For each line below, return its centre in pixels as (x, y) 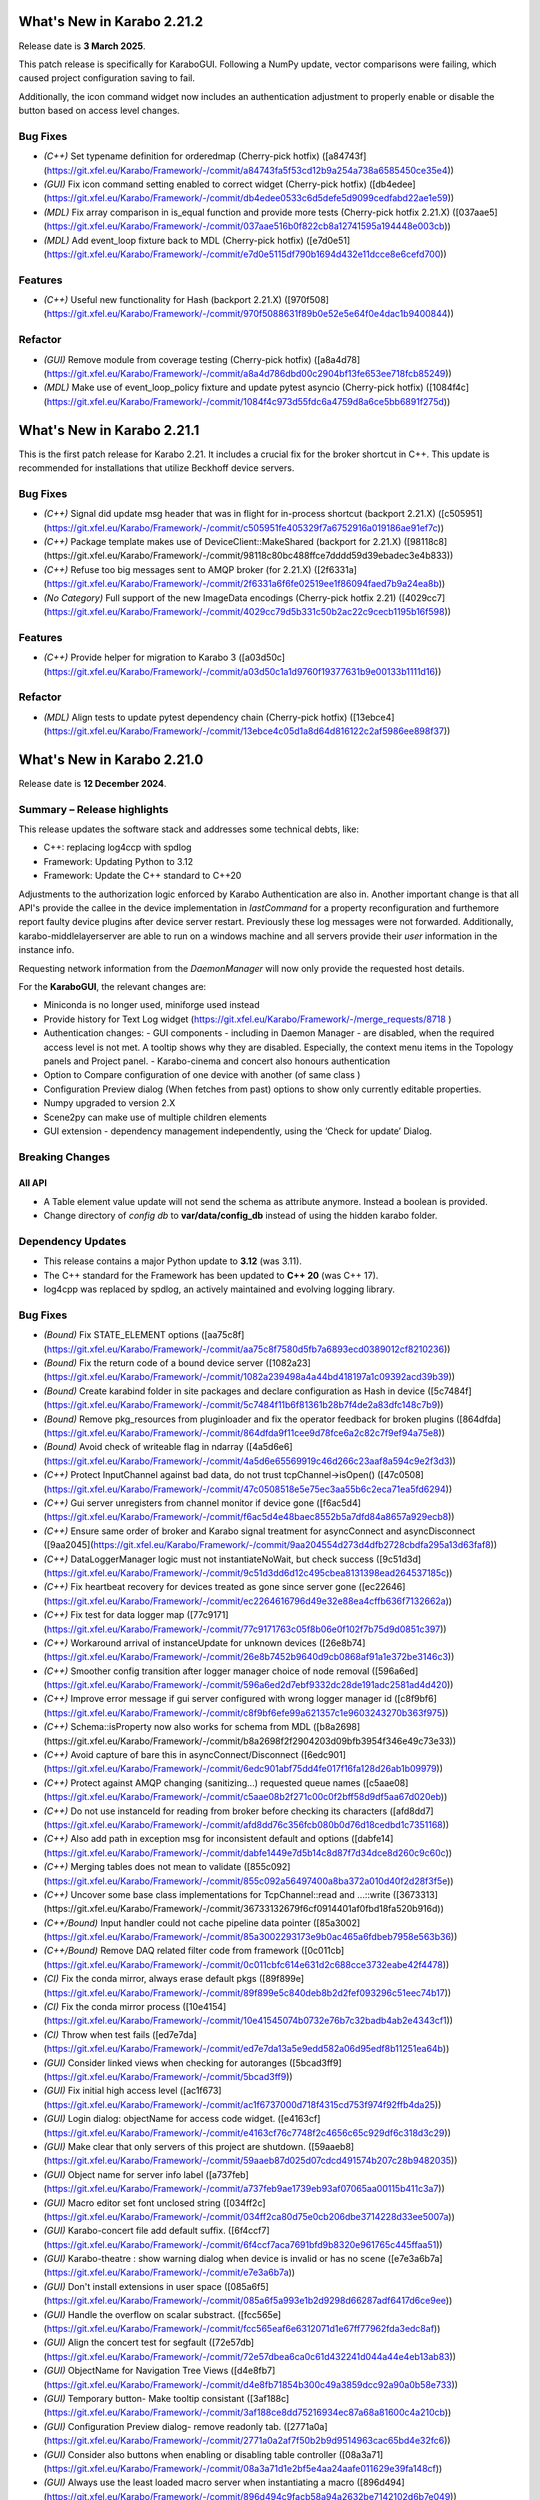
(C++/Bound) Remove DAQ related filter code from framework (171, 1951)
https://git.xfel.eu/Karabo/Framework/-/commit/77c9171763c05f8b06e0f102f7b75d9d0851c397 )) (246, 1629)
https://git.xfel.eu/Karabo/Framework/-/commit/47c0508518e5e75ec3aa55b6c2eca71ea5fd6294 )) (249, 1489)
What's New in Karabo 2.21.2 (111, 21)
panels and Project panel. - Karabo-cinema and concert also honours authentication (216, 1061)
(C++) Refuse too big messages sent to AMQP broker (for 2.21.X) (177, 569)
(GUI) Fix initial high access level (110, 2091)
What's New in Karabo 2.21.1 (109, 430)
